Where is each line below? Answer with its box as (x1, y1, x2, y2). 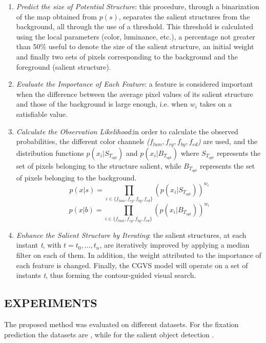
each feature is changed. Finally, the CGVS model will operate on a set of (16, 259, 248, 270)
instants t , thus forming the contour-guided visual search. (16, 270, 196, 280)
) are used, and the (198, 136, 258, 147)
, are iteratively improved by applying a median (99, 239, 250, 250)
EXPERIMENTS (4, 295, 97, 311)
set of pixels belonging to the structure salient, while (16, 160, 181, 171)
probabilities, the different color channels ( (16, 136, 150, 147)
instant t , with (16, 239, 62, 250)
